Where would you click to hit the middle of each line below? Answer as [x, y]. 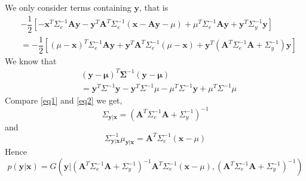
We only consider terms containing [68, 7]
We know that [31, 60]
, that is [154, 7]
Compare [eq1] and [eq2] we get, [64, 100]
